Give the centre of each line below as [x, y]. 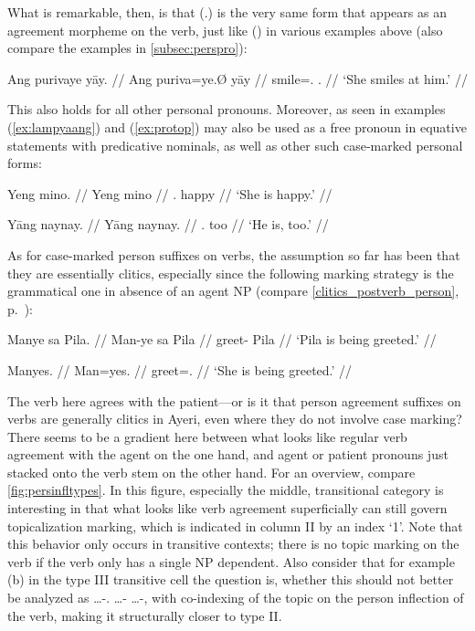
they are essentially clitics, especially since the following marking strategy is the [231, 273]
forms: [25, 163]
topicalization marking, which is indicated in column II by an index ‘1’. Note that [235, 526]
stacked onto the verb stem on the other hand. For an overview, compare [211, 472]
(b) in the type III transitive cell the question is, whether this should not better [231, 579]
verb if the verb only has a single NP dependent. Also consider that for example [231, 561]
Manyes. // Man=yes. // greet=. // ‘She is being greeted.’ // [180, 369]
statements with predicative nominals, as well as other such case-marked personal [235, 145]
